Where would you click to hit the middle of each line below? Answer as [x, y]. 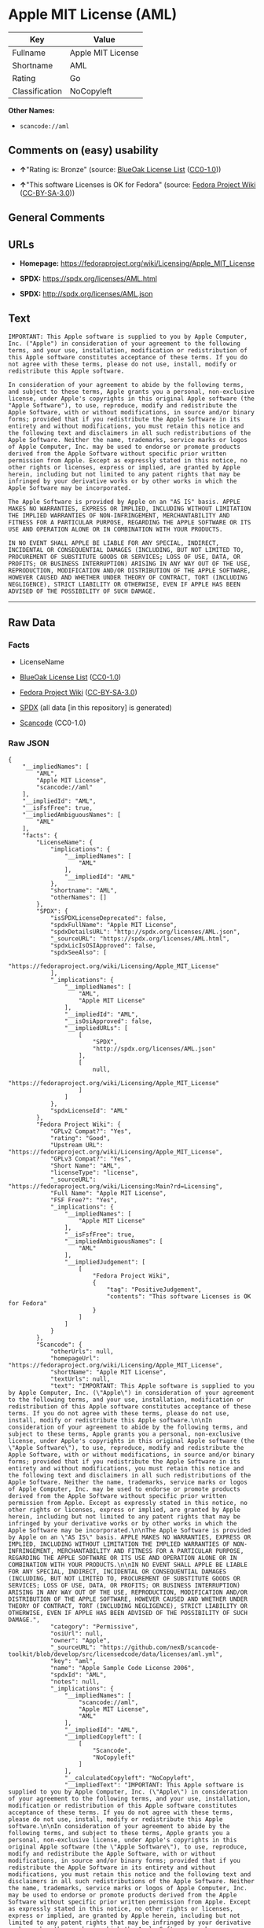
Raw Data [32, 623]
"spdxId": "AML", [79, 1675]
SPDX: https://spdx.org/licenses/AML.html [88, 278]
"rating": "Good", [80, 1138]
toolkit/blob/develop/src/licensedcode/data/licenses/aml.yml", [115, 1654]
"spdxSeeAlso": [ [79, 952]
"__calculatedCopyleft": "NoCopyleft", [129, 1778]
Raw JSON [29, 743]
